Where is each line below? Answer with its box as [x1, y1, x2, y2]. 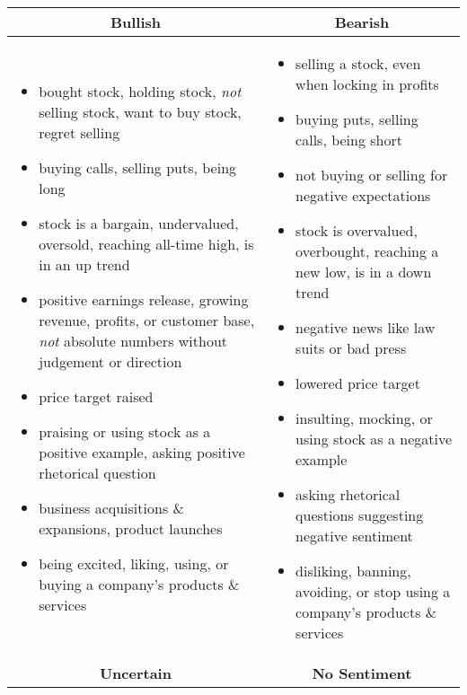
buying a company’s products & [39, 574, 240, 594]
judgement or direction [39, 351, 182, 372]
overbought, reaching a [295, 241, 439, 261]
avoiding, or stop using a [295, 581, 451, 602]
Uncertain [99, 663, 172, 683]
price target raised [39, 386, 154, 407]
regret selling [39, 122, 120, 143]
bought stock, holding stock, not [39, 81, 242, 101]
